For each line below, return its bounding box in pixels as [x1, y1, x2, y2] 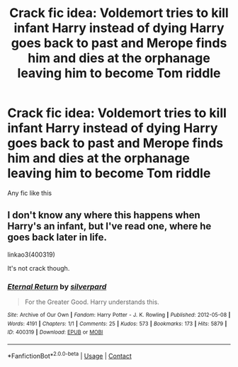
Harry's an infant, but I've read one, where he [7, 220, 212, 232]
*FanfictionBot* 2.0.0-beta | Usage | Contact [7, 351, 132, 360]
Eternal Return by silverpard [7, 281, 107, 291]
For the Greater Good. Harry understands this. [24, 298, 159, 306]
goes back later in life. [7, 232, 108, 244]
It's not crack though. [7, 264, 70, 272]
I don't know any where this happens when [7, 209, 200, 221]
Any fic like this [7, 188, 52, 197]
